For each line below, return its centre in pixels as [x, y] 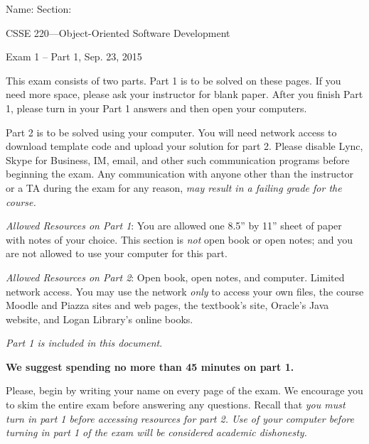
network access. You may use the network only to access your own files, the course [185, 291]
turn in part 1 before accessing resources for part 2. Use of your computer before [180, 418]
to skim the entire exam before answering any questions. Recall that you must [176, 405]
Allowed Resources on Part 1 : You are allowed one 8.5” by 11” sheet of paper [174, 226]
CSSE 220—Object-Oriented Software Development [118, 32]
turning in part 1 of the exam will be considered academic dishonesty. [156, 432]
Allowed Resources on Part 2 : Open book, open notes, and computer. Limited [175, 277]
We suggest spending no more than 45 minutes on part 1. [150, 366]
